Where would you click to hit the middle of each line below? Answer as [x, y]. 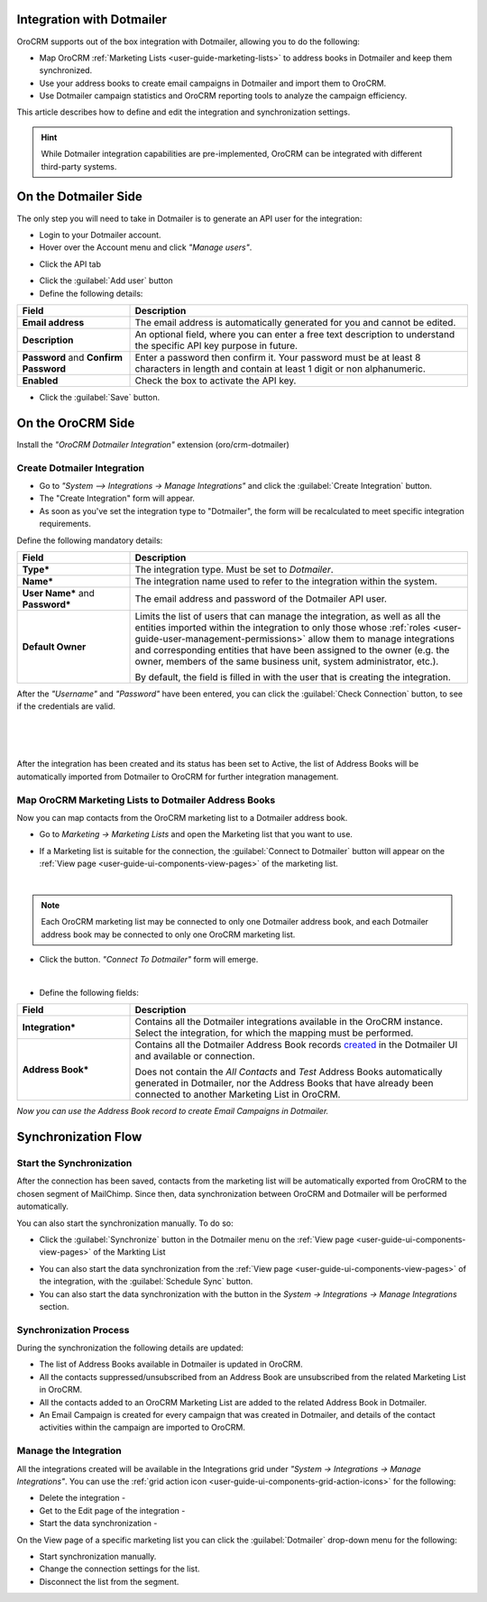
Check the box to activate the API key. [216, 381]
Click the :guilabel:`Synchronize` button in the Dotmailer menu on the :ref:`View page [197, 1239]
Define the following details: [91, 293]
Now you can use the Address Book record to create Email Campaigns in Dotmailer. [173, 1111]
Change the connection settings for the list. [119, 1569]
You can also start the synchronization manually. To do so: [125, 1223]
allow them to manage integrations [381, 639]
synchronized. [66, 70]
